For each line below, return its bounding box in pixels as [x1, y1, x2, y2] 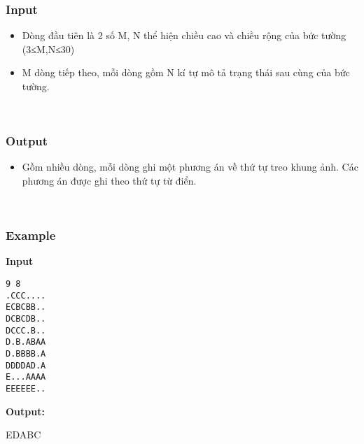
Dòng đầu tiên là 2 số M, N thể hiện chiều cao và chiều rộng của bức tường [22, 28, 346, 43]
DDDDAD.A [6, 360, 46, 371]
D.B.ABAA [6, 337, 46, 348]
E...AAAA [6, 372, 46, 382]
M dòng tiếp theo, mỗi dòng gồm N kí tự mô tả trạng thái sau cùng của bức [22, 65, 350, 80]
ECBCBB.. [6, 302, 46, 313]
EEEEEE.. [6, 383, 46, 394]
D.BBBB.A [6, 348, 46, 359]
